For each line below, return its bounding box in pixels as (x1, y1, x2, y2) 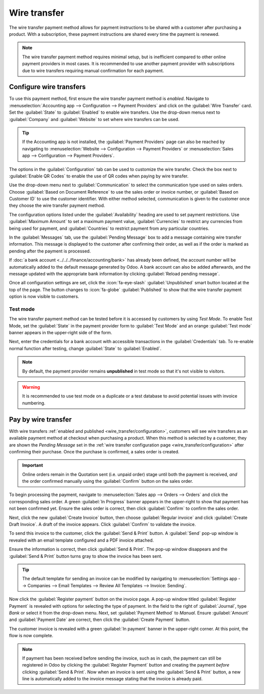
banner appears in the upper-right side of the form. (9, 330, 112, 336)
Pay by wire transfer (9, 415, 72, 423)
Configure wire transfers (9, 83, 86, 91)
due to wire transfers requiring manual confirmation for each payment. (22, 68, 164, 74)
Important (22, 462, 44, 468)
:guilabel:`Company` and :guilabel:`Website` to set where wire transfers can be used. (9, 116, 179, 122)
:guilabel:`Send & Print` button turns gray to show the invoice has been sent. (9, 553, 162, 559)
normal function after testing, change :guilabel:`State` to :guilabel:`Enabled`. (9, 346, 161, 351)
